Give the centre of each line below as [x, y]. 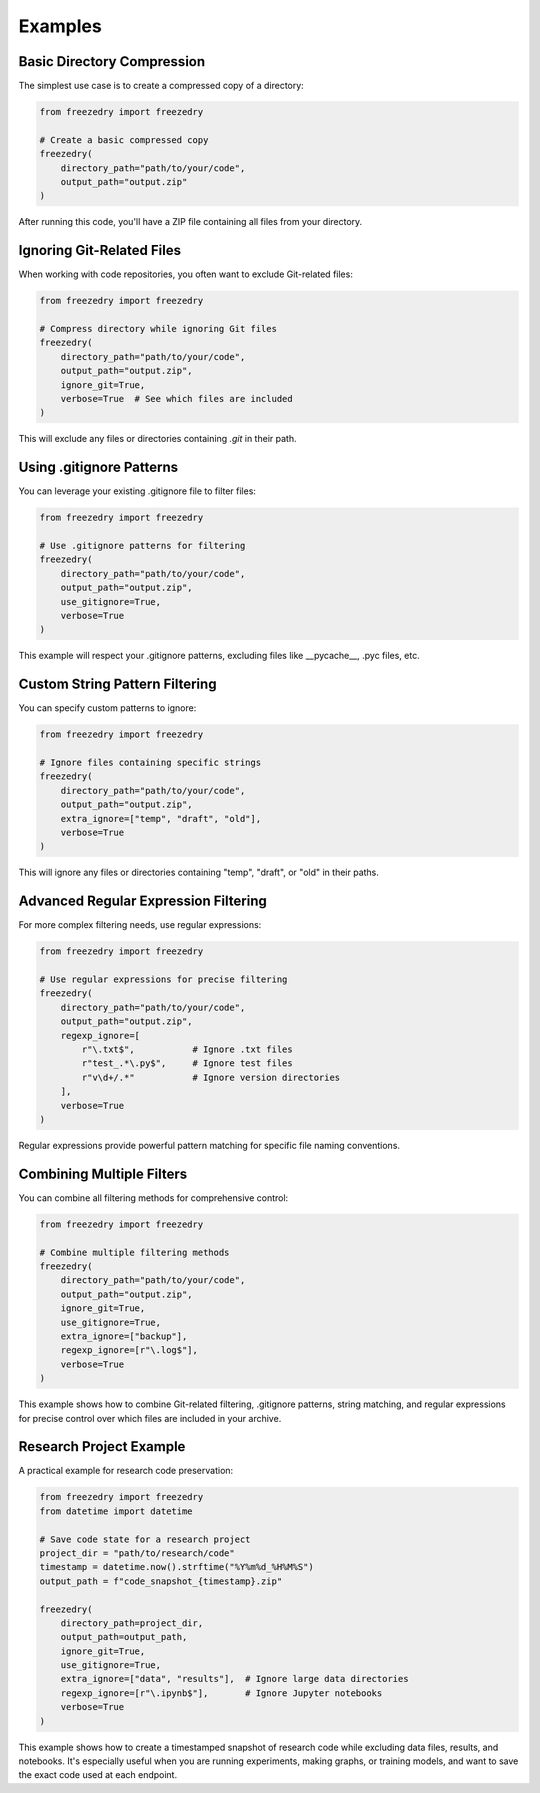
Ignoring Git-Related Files [100, 250]
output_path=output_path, [124, 1637]
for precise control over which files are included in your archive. [150, 1418]
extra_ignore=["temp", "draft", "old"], [161, 818]
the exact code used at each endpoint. [98, 1775]
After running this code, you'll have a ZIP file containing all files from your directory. [190, 222]
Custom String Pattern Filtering [117, 684]
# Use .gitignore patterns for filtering [142, 546]
